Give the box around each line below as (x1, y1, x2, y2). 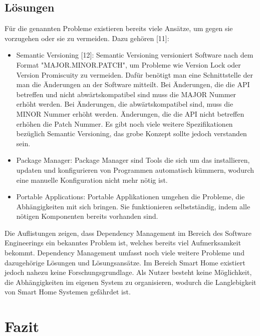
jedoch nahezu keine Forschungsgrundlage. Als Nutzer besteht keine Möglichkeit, (5, 267, 252, 277)
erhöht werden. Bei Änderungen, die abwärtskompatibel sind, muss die (16, 99, 233, 109)
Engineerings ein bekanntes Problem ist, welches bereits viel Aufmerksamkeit (5, 237, 241, 248)
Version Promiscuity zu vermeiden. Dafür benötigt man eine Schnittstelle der (16, 69, 253, 80)
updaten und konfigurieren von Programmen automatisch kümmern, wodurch (16, 164, 254, 175)
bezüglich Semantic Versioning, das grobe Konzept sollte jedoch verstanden (16, 128, 247, 139)
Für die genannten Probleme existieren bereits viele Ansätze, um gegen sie (5, 23, 233, 34)
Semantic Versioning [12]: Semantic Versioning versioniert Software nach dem (16, 50, 253, 60)
